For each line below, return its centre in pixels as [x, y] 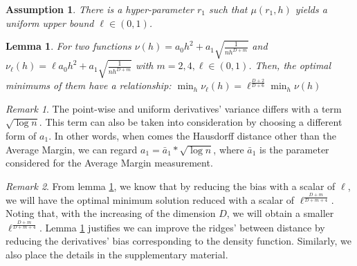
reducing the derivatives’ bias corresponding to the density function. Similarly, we [178, 241]
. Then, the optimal [290, 65]
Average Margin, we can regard [72, 149]
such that [228, 9]
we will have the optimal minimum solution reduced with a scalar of [150, 199]
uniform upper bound [50, 22]
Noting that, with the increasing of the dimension [111, 213]
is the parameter [294, 149]
